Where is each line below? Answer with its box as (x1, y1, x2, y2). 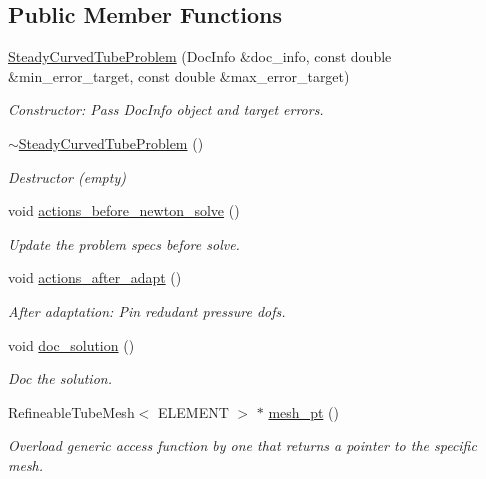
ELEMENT (157, 401, 229, 422)
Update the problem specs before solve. (8, 233, 240, 254)
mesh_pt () (268, 401, 339, 422)
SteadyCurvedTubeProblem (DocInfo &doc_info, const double (8, 46, 392, 67)
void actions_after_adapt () (8, 267, 182, 288)
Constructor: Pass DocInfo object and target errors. (8, 99, 324, 120)
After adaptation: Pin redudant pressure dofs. (8, 300, 286, 321)
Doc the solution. (8, 368, 112, 389)
